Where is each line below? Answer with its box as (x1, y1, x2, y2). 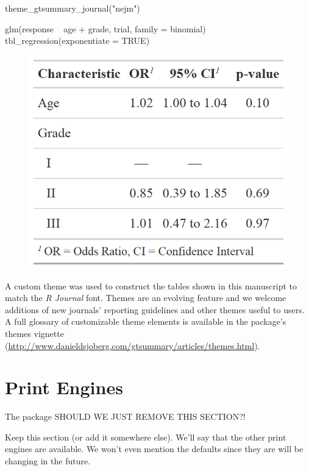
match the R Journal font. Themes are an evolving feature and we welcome (5, 291, 286, 304)
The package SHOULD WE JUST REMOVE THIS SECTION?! (5, 410, 246, 423)
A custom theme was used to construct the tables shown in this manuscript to (5, 279, 297, 292)
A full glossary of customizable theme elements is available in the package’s (5, 315, 286, 328)
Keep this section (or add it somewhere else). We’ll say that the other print (5, 430, 286, 443)
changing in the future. (5, 455, 91, 467)
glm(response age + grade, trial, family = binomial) (5, 22, 206, 35)
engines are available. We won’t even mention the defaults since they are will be (5, 442, 304, 455)
